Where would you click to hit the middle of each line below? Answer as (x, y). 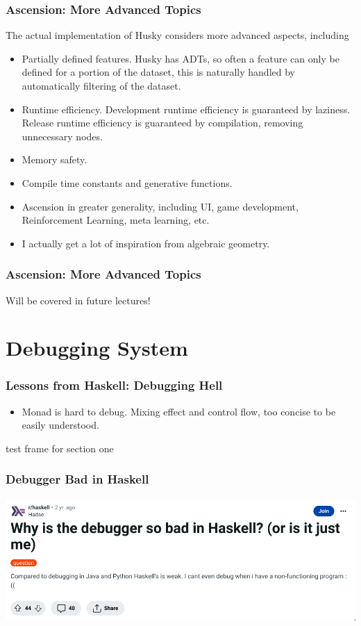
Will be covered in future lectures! (78, 300)
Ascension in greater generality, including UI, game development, (160, 206)
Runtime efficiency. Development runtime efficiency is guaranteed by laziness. (186, 109)
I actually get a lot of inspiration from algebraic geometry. (146, 243)
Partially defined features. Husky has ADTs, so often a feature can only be (180, 58)
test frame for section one (60, 448)
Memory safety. (54, 159)
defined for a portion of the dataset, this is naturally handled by (158, 72)
